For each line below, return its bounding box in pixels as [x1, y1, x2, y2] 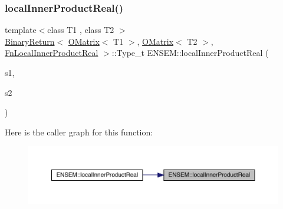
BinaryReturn [5, 35, 55, 47]
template [5, 24, 37, 36]
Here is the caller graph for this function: [5, 125, 153, 138]
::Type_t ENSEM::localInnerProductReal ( [111, 47, 269, 59]
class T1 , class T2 [47, 24, 114, 36]
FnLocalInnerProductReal [5, 47, 98, 59]
